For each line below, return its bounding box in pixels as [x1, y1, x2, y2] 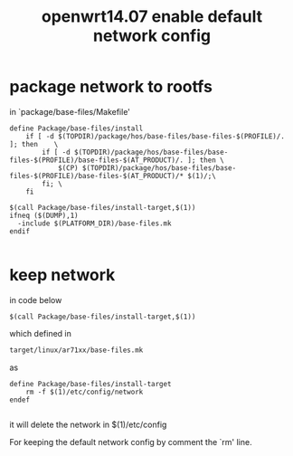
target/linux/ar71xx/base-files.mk [9, 346, 144, 355]
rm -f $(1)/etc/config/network [25, 387, 144, 396]
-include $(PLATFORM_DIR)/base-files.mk [17, 219, 172, 228]
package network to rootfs [9, 77, 213, 97]
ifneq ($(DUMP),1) [9, 211, 79, 220]
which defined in [9, 328, 72, 338]
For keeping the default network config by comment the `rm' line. [9, 436, 252, 447]
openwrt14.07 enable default [41, 6, 263, 27]
